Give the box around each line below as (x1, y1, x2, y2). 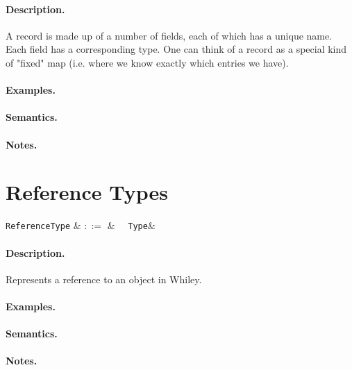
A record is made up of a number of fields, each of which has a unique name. (6, 28, 333, 42)
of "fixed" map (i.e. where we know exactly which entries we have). (6, 55, 289, 69)
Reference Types (6, 178, 168, 206)
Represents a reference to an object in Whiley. (6, 271, 202, 286)
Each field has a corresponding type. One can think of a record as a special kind (6, 42, 347, 56)
